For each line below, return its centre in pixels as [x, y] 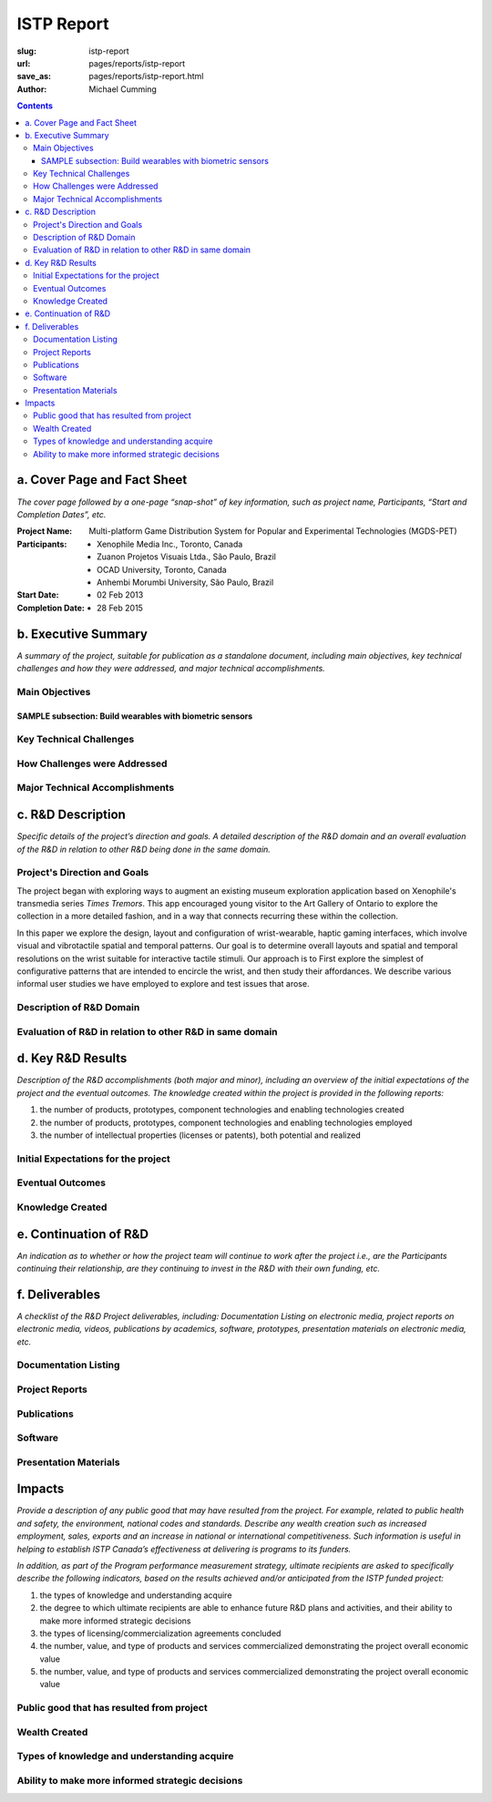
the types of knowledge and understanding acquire [136, 1595]
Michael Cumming [123, 89]
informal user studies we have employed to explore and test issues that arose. [163, 984]
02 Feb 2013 [120, 595]
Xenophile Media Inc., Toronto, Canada [170, 544]
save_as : [34, 77]
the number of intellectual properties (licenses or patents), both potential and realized [200, 1135]
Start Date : [38, 595]
